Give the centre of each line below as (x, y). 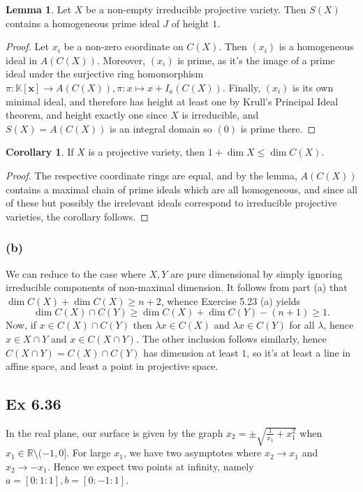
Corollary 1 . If (40, 152)
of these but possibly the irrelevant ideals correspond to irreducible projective (171, 203)
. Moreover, (121, 60)
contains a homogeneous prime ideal (83, 23)
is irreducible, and (220, 115)
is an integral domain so (161, 128)
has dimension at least (191, 352)
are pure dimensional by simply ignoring (257, 273)
